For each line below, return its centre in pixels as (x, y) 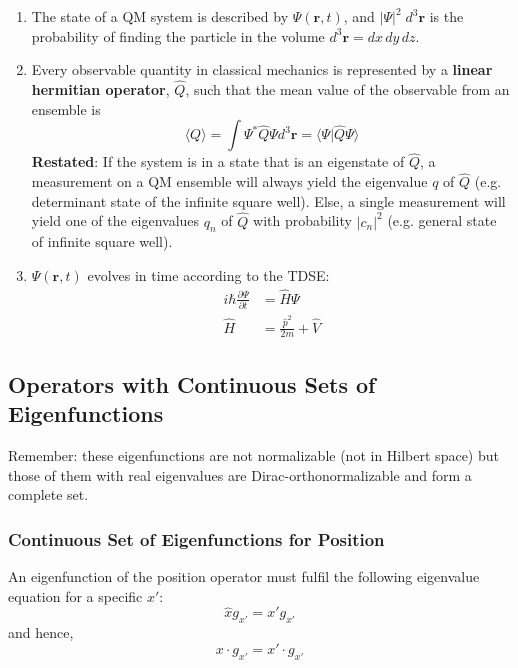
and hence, (41, 632)
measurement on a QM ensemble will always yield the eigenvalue (229, 181)
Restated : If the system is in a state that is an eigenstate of (218, 161)
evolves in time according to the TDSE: (208, 275)
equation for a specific (75, 595)
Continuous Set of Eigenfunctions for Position (196, 538)
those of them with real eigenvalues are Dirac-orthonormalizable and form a (240, 474)
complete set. (48, 494)
